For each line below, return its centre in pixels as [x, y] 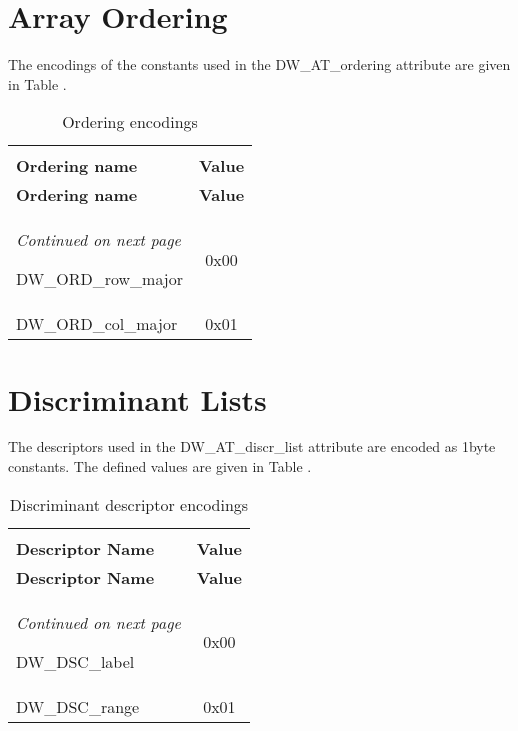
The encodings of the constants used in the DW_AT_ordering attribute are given [259, 64]
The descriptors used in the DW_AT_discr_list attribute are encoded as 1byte [252, 446]
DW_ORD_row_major [99, 279]
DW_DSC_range [78, 706]
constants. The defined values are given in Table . [160, 466]
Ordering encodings [130, 122]
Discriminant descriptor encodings [129, 504]
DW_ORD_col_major [97, 324]
